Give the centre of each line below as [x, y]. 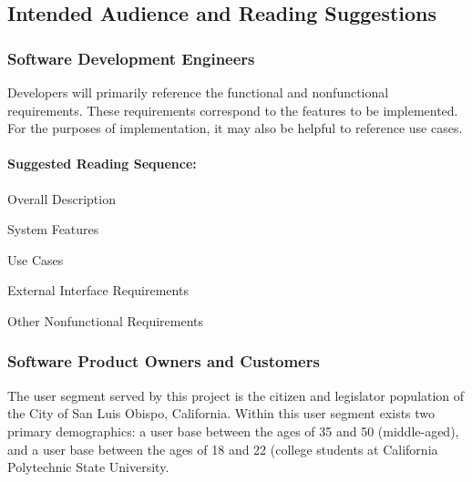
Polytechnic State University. [88, 467]
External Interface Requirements [98, 290]
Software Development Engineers [131, 58]
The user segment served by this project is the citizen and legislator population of [236, 395]
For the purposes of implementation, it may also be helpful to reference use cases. [235, 128]
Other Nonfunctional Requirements [106, 320]
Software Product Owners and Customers [164, 361]
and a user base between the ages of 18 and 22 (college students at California [223, 449]
